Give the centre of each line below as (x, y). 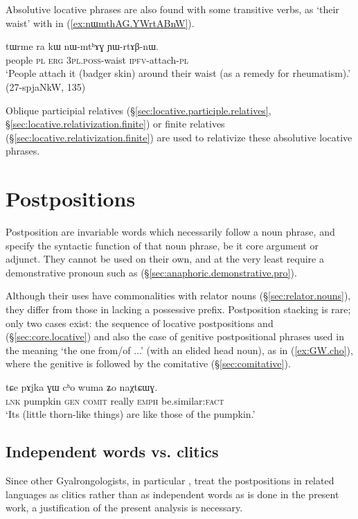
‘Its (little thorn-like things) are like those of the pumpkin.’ (131, 414)
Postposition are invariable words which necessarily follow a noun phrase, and (170, 232)
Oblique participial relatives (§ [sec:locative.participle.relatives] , (138, 110)
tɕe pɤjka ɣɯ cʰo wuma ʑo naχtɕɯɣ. (82, 387)
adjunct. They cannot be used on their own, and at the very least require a (165, 259)
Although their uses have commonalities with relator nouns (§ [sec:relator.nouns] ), (178, 296)
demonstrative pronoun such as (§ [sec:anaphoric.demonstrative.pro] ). (151, 272)
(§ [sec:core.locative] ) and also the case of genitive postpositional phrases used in (175, 336)
